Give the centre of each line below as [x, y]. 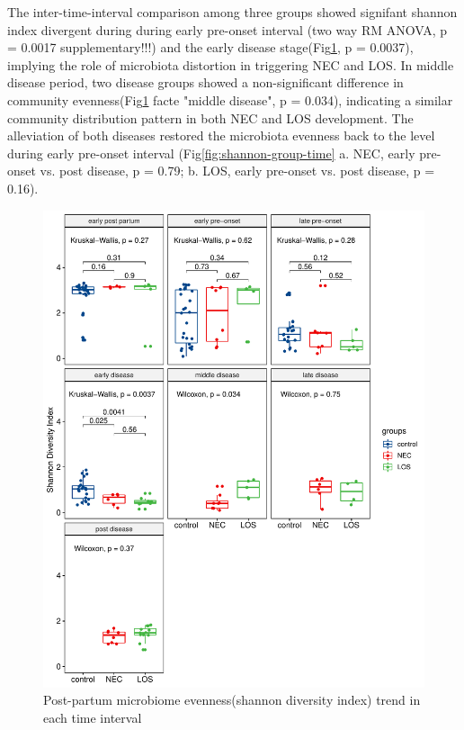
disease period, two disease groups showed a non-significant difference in [205, 82]
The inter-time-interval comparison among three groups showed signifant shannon [232, 12]
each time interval [93, 717]
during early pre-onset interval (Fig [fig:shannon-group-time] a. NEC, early [211, 153]
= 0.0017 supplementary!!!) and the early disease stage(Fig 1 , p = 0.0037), [210, 47]
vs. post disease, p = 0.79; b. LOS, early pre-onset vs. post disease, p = [237, 171]
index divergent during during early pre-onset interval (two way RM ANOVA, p [227, 29]
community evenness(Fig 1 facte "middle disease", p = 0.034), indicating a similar [230, 99]
